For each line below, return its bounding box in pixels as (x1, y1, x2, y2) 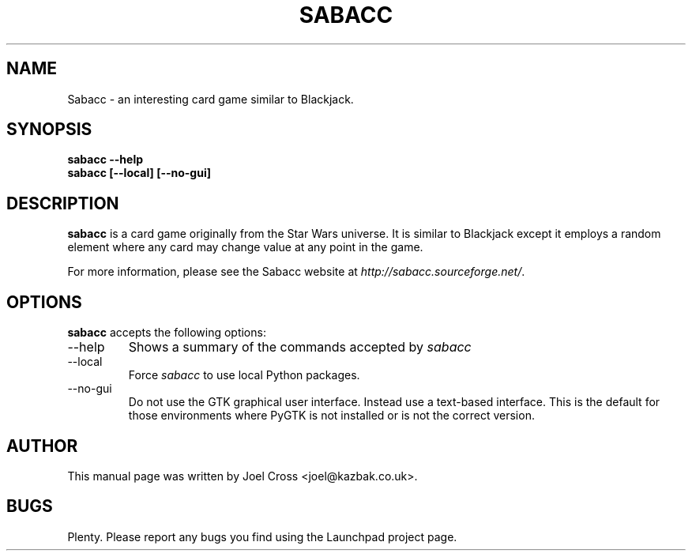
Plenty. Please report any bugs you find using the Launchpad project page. (67, 529, 457, 544)
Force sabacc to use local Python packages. (128, 368, 360, 382)
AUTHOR (6, 435, 78, 456)
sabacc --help (67, 152, 144, 167)
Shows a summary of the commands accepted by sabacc (128, 339, 472, 356)
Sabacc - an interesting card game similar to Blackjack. (67, 92, 354, 106)
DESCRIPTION (6, 193, 119, 213)
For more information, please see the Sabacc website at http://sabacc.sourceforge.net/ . (67, 265, 525, 279)
